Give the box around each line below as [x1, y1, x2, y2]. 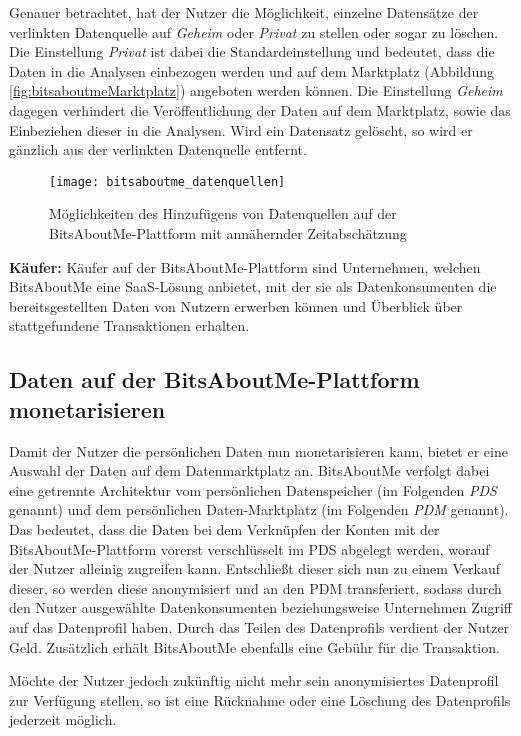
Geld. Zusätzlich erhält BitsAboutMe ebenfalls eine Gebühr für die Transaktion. [9, 636, 500, 657]
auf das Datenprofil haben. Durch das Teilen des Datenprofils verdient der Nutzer [9, 616, 510, 637]
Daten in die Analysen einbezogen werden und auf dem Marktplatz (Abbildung [9, 60, 494, 81]
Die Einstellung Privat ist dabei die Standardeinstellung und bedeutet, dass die [9, 41, 495, 62]
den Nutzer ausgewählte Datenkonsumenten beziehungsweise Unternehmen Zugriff [9, 597, 513, 618]
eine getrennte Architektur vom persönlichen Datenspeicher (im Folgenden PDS [9, 479, 497, 500]
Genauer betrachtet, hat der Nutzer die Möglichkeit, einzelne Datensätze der [9, 2, 479, 22]
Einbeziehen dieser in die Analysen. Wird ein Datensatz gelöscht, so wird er [9, 119, 473, 140]
